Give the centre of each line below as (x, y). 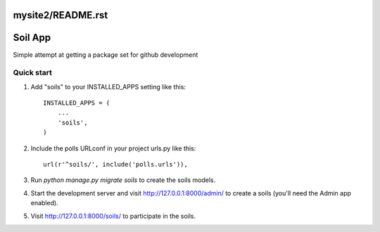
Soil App (32, 38)
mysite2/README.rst (61, 15)
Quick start (33, 72)
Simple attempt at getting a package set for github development (106, 54)
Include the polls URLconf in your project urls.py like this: (113, 148)
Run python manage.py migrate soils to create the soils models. (123, 180)
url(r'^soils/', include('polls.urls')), (115, 165)
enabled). (45, 203)
